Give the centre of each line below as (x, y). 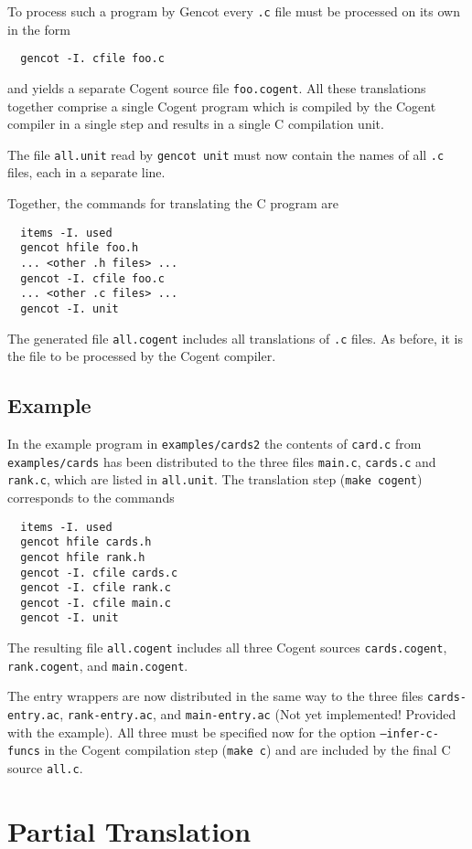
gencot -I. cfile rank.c (96, 588)
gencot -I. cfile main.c (96, 603)
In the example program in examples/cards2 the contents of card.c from (215, 443)
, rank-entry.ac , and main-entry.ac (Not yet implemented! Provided (258, 714)
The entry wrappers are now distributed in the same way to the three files (215, 696)
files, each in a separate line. (86, 172)
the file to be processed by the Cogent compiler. (142, 356)
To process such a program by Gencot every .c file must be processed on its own (234, 11)
